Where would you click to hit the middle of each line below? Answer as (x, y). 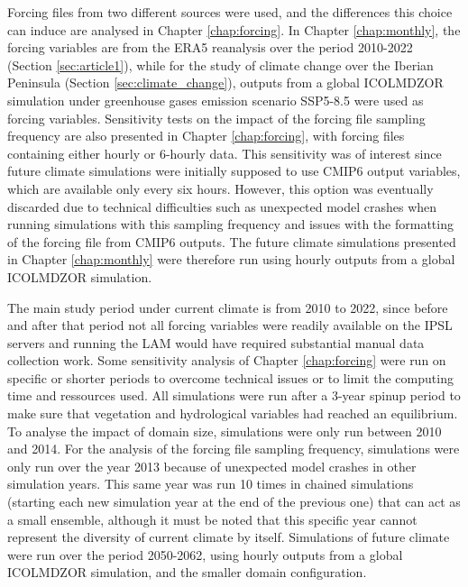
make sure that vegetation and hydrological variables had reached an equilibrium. (233, 413)
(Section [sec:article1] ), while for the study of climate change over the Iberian (220, 64)
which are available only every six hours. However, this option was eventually (220, 188)
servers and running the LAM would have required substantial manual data (216, 342)
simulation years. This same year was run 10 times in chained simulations (211, 484)
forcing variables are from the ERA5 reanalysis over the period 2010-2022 (210, 47)
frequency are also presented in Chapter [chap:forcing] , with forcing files (206, 136)
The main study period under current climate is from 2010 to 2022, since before (228, 307)
